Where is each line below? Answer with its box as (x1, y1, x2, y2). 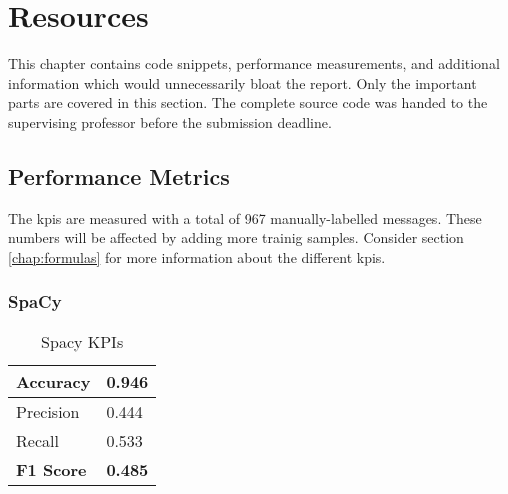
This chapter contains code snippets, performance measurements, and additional (8, 53, 500, 74)
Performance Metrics (8, 160, 230, 191)
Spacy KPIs (41, 329, 124, 353)
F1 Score (16, 457, 87, 481)
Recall (16, 428, 59, 452)
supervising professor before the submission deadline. (8, 111, 332, 132)
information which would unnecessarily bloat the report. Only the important (8, 72, 477, 93)
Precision (16, 399, 80, 423)
